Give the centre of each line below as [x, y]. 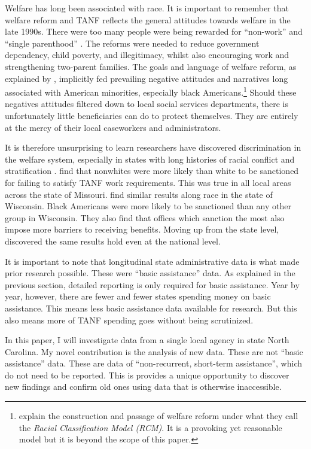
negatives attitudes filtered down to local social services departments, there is [147, 104]
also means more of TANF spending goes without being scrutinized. [129, 320]
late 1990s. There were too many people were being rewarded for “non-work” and [154, 31]
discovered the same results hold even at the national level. [113, 241]
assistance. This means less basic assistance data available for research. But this [151, 308]
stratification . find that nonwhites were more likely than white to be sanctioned [152, 171]
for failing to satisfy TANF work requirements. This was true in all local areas [148, 182]
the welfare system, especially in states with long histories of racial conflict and [150, 159]
